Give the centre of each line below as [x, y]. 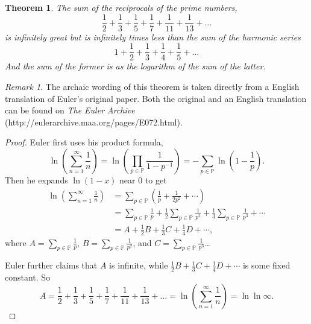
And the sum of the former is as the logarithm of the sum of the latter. [135, 66]
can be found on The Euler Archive [70, 110]
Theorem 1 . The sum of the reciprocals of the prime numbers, [121, 7]
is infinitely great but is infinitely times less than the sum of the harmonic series [153, 37]
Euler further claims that [51, 265]
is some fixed [266, 265]
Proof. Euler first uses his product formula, [84, 142]
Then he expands [36, 180]
